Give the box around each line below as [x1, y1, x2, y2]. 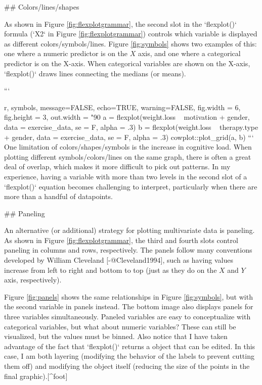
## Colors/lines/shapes [4, 2, 79, 12]
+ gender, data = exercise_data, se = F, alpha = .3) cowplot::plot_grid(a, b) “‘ [4, 131, 254, 142]
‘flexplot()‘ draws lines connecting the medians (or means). [4, 68, 186, 78]
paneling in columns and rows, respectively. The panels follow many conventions [4, 245, 252, 255]
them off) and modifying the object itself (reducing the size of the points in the [4, 361, 250, 371]
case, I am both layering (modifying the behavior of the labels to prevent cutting [4, 351, 254, 361]
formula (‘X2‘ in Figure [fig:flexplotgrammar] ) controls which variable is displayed [4, 28, 257, 39]
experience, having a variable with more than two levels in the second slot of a [4, 171, 247, 181]
